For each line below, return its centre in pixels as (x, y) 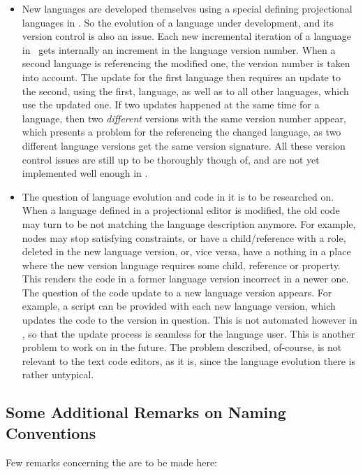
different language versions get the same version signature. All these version (184, 145)
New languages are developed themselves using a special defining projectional (187, 8)
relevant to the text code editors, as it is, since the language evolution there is (189, 360)
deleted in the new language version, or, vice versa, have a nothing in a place (186, 251)
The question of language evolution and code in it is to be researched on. (178, 196)
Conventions (51, 432)
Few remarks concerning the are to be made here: (111, 462)
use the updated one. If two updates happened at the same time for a (171, 105)
